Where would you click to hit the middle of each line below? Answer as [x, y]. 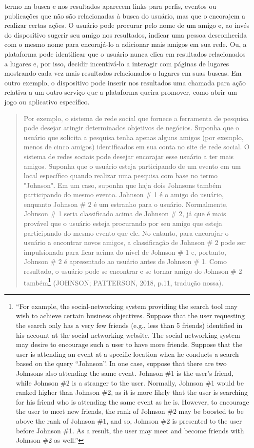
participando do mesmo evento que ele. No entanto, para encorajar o [126, 233]
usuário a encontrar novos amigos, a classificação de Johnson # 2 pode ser [135, 242]
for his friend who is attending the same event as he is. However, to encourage [132, 401]
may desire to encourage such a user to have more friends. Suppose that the [129, 344]
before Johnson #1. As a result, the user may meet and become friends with [130, 430]
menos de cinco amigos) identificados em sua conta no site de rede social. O [137, 147]
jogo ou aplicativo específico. [47, 101]
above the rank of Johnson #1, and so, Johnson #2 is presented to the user [129, 421]
